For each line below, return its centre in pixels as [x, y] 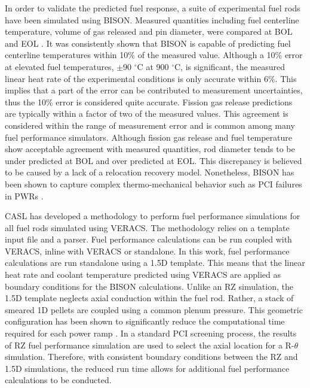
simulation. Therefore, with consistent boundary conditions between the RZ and [151, 357]
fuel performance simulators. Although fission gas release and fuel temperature [148, 137]
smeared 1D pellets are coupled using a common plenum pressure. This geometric [154, 309]
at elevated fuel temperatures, [59, 66]
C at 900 [153, 66]
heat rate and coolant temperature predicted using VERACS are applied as [143, 275]
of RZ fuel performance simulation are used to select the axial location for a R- [150, 345]
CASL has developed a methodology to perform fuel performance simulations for [153, 216]
